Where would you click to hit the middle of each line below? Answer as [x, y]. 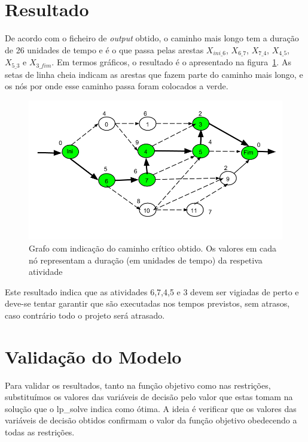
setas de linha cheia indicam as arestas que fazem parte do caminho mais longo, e [154, 74]
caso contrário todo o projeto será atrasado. [85, 315]
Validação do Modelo [93, 356]
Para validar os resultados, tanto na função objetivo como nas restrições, [138, 385]
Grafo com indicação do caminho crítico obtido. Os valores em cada [153, 248]
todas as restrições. [40, 432]
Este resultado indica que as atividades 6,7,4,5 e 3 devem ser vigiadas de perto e [152, 291]
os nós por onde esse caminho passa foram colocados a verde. [117, 86]
